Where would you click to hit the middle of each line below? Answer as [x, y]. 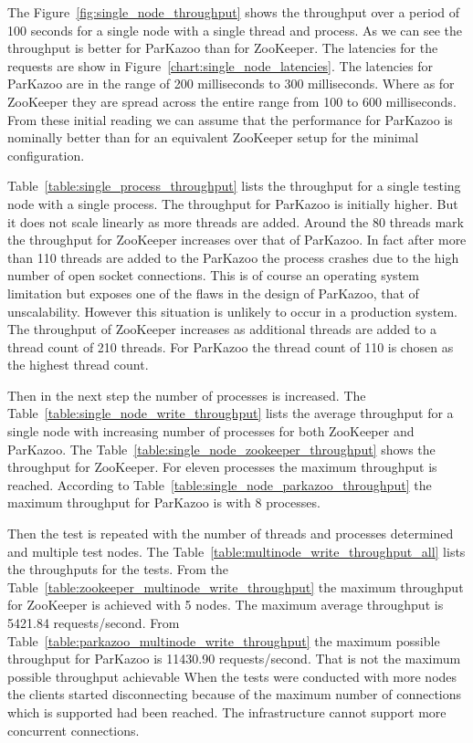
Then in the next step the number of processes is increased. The [187, 395]
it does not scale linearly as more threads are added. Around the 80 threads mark [236, 221]
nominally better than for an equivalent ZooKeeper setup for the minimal [213, 137]
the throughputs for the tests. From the [118, 569]
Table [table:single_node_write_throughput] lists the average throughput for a [231, 413]
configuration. [46, 155]
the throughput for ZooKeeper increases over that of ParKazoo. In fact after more [237, 240]
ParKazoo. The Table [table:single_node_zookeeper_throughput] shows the [221, 449]
